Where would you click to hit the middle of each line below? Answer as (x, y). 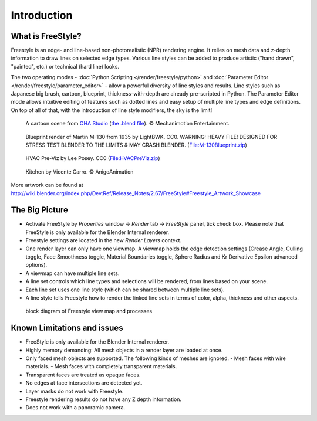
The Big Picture (40, 210)
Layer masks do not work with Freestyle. (75, 391)
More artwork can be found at (47, 185)
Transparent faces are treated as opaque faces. (83, 375)
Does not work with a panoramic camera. (75, 408)
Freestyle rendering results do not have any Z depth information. (104, 399)
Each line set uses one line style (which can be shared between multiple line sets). (125, 290)
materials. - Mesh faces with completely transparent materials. (101, 366)
